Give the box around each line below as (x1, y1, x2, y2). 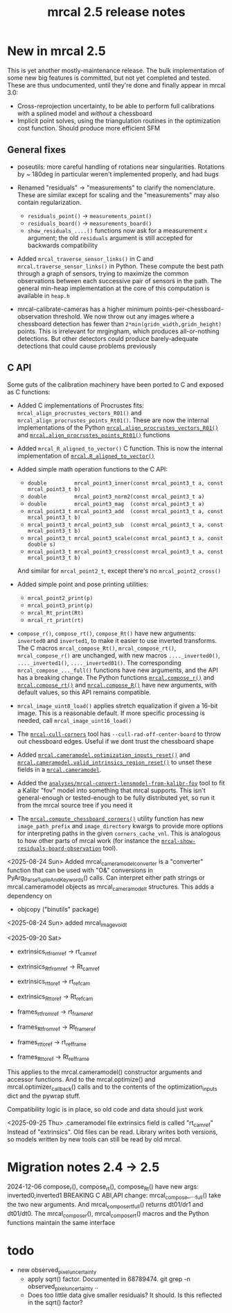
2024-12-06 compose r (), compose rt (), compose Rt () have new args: (7, 1182, 199, 1192)
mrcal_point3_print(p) (27, 602, 93, 609)
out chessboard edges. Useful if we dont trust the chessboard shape (17, 737, 214, 745)
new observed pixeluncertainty (17, 1265, 97, 1276)
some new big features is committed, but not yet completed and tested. (7, 74, 211, 82)
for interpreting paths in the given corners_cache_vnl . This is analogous (17, 829, 221, 837)
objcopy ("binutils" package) (17, 905, 99, 913)
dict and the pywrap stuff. (7, 1092, 81, 1100)
